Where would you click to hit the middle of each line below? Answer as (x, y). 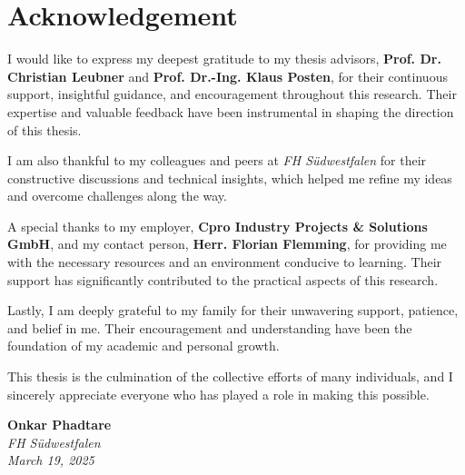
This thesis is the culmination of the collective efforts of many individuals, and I (230, 376)
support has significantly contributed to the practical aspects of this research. (223, 279)
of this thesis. (45, 129)
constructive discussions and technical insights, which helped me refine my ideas (230, 178)
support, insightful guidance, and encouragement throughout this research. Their (232, 94)
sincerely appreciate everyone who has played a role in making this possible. (218, 394)
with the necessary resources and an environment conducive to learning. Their (225, 262)
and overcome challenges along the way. (117, 196)
